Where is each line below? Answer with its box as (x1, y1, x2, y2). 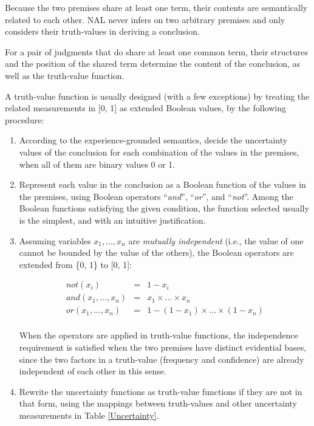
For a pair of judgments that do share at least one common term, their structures (5, 45, 309, 58)
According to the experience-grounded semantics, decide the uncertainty (19, 134, 288, 146)
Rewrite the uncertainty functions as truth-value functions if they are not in (19, 385, 302, 397)
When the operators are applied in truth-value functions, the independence (19, 329, 298, 342)
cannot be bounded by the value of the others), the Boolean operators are (19, 246, 294, 259)
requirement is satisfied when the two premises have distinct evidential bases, (19, 341, 307, 353)
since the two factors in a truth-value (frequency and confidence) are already (19, 352, 304, 365)
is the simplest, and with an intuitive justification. (19, 213, 206, 226)
